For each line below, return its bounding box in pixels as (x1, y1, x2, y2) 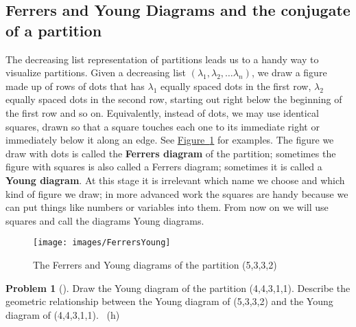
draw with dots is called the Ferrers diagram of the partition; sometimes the (5, 146, 336, 160)
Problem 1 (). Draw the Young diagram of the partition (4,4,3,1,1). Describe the (5, 280, 351, 295)
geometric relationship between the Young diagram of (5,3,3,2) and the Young (5, 294, 333, 308)
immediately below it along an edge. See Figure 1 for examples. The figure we (5, 133, 334, 147)
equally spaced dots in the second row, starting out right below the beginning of (5, 92, 342, 106)
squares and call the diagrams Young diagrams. (5, 213, 204, 227)
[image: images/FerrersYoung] (33, 238, 171, 248)
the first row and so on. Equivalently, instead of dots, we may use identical (5, 105, 319, 120)
